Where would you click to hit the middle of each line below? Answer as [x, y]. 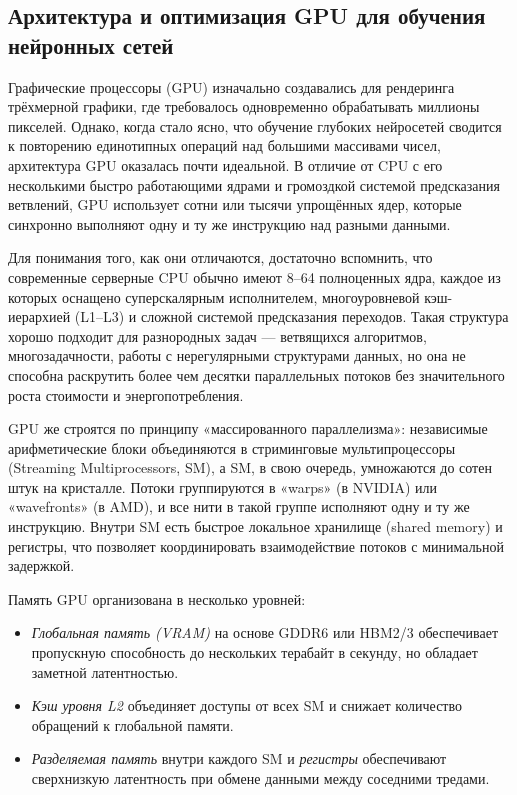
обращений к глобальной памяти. [132, 724]
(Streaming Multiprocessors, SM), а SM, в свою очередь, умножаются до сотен [250, 467]
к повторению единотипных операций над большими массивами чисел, [224, 145]
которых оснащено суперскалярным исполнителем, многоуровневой [214, 296]
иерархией [39, 316]
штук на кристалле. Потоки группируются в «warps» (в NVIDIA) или [223, 486]
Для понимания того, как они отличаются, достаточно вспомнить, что [220, 257]
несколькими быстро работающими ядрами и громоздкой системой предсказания [254, 184]
